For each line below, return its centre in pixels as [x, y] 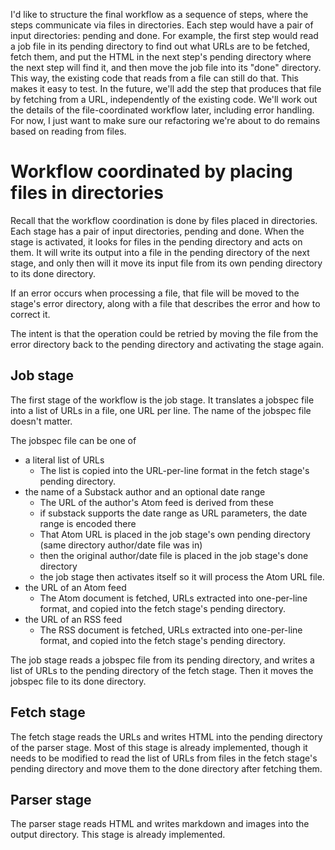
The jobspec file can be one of [73, 440]
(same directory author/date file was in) [121, 545]
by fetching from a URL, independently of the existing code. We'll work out [164, 99]
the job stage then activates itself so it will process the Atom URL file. [182, 576]
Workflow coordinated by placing [151, 171]
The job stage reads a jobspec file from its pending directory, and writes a [162, 660]
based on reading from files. [68, 131]
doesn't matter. [41, 421]
